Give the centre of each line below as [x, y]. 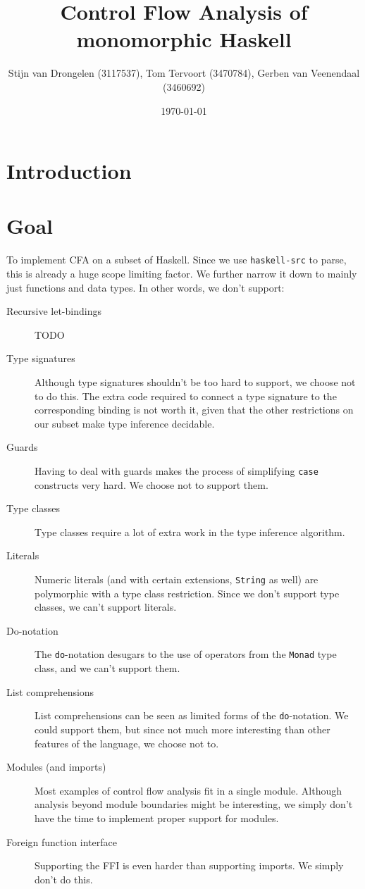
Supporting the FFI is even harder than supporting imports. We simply [189, 865]
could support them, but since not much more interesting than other [182, 729]
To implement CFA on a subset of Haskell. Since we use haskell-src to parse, [177, 260]
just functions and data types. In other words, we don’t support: [146, 287]
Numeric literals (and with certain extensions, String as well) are [177, 579]
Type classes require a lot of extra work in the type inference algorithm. [190, 531]
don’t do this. [64, 879]
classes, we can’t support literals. [106, 607]
